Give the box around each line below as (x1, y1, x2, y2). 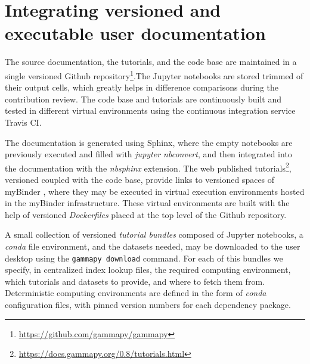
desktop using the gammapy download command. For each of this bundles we (5, 251, 283, 264)
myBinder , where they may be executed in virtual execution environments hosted (5, 185, 305, 197)
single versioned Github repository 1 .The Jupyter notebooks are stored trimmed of (5, 67, 303, 82)
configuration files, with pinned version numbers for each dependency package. (5, 298, 291, 310)
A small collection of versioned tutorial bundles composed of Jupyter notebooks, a (5, 228, 303, 241)
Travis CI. (5, 116, 42, 128)
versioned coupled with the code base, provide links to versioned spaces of (5, 173, 275, 185)
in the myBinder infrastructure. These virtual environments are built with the (5, 197, 290, 209)
